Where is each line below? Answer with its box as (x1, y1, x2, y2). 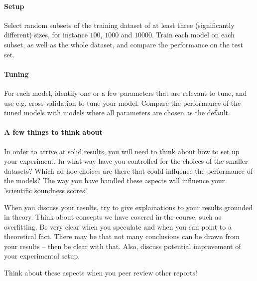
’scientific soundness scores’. (4, 185, 88, 195)
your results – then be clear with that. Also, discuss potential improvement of (4, 241, 241, 251)
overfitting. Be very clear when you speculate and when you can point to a (4, 221, 232, 232)
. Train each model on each (152, 29, 235, 40)
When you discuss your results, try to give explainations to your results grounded (4, 202, 253, 212)
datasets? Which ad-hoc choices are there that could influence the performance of (4, 165, 253, 176)
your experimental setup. (4, 251, 80, 261)
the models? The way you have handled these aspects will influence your (4, 175, 225, 186)
